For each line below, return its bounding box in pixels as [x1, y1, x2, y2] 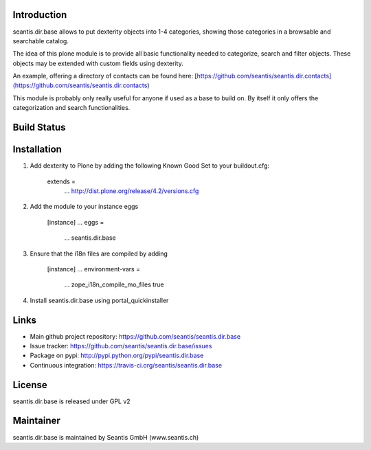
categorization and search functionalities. [12, 104, 131, 112]
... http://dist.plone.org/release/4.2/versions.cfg [64, 186, 199, 195]
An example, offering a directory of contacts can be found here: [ [12, 72, 197, 80]
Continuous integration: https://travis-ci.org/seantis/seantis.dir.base [30, 361, 223, 369]
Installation [12, 144, 62, 155]
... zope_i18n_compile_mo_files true [64, 280, 164, 289]
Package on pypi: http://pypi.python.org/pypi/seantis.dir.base [30, 351, 204, 360]
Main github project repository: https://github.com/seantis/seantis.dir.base [30, 332, 240, 340]
